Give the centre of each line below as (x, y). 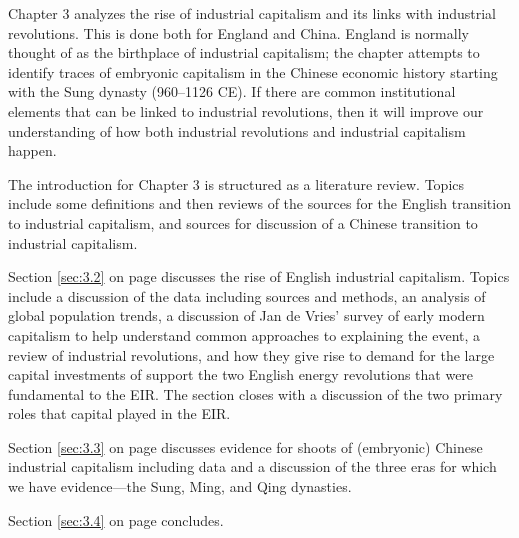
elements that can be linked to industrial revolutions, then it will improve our (246, 110)
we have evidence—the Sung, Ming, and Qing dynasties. (180, 486)
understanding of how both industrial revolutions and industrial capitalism (237, 130)
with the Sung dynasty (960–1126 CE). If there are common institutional (232, 91)
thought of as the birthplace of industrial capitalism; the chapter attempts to (244, 52)
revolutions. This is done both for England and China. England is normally (238, 32)
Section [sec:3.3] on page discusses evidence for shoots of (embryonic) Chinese (245, 446)
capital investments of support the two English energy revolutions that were (241, 374)
